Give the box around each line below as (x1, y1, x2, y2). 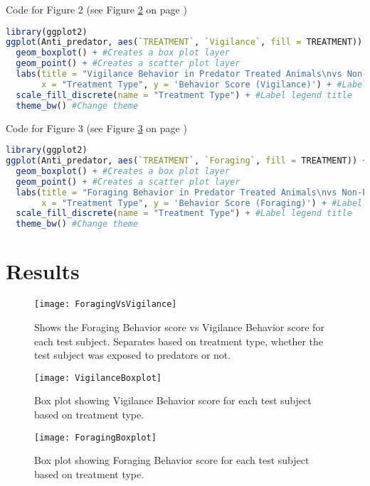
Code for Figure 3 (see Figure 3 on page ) (6, 120, 187, 135)
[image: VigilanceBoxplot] (34, 372, 162, 383)
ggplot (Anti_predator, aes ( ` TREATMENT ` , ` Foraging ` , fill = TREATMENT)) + (6, 156, 368, 166)
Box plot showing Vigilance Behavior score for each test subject (34, 393, 312, 408)
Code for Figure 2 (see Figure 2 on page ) (6, 2, 187, 16)
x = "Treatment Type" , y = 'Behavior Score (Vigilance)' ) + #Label (41, 79, 368, 90)
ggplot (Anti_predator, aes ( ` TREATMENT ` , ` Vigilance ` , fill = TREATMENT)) (6, 37, 363, 48)
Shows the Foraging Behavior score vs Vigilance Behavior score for (34, 319, 324, 334)
